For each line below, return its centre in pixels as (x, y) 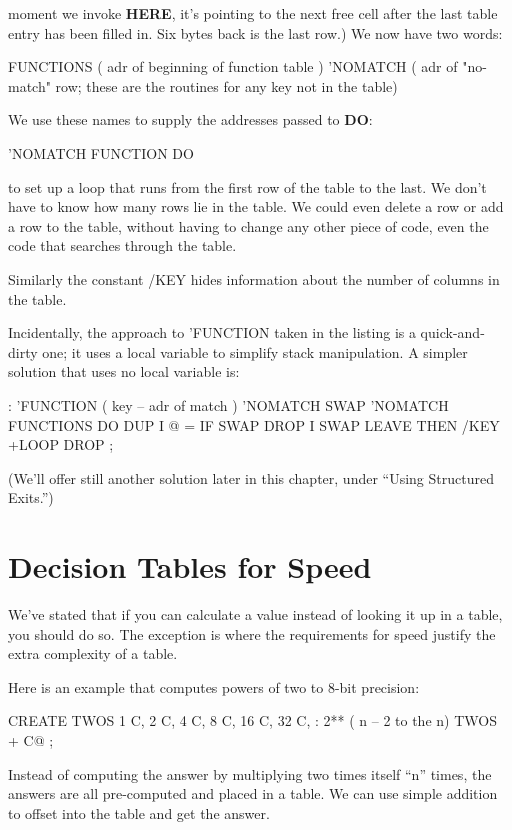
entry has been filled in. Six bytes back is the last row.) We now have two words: (255, 32)
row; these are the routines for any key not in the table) (226, 85)
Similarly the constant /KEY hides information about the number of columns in (254, 278)
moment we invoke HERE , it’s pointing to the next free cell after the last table (253, 13)
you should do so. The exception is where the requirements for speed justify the (252, 633)
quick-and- (452, 332)
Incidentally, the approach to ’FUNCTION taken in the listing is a (212, 332)
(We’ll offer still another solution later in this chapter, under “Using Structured (251, 477)
